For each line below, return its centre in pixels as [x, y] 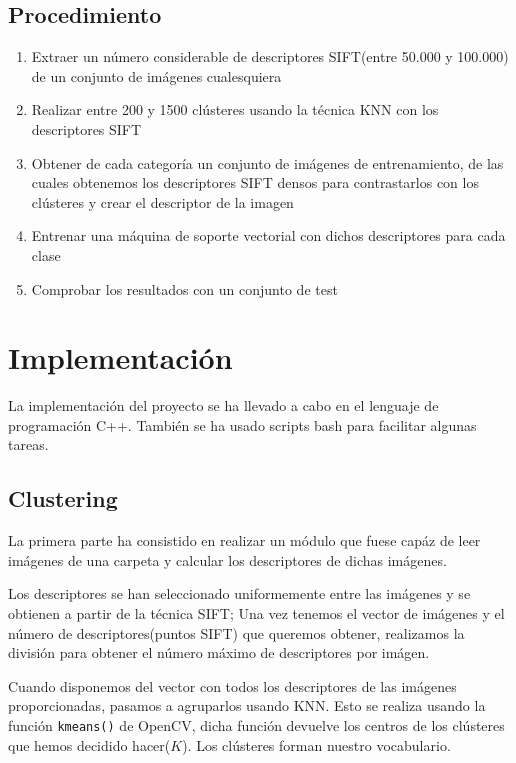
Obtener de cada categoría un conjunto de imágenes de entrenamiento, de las [267, 162]
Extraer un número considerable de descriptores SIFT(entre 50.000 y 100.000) [270, 56]
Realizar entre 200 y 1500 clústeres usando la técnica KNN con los [235, 109]
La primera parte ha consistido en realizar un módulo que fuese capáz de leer [244, 540]
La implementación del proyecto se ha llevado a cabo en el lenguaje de [223, 405]
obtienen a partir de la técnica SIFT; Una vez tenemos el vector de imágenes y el [256, 613]
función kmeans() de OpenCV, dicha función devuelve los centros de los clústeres [256, 725]
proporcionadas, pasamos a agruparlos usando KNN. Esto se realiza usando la [247, 705]
